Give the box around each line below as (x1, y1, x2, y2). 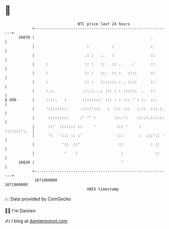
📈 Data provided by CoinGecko (5, 196, 71, 202)
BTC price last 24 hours (77, 21, 130, 27)
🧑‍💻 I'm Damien (5, 208, 36, 214)
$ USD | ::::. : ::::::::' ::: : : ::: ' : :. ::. (5, 97, 158, 103)
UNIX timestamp (87, 186, 119, 192)
